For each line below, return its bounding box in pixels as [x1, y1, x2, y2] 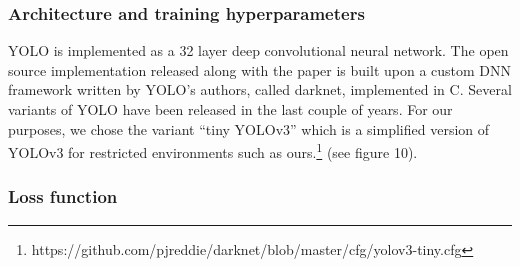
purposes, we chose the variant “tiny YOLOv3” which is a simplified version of [8, 118, 490, 139]
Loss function [8, 184, 118, 209]
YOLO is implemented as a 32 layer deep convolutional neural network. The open [8, 40, 509, 61]
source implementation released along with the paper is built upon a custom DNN [8, 59, 512, 80]
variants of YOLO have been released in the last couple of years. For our [8, 99, 453, 119]
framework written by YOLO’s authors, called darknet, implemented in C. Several [8, 79, 512, 100]
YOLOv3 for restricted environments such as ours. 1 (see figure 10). [8, 139, 418, 162]
